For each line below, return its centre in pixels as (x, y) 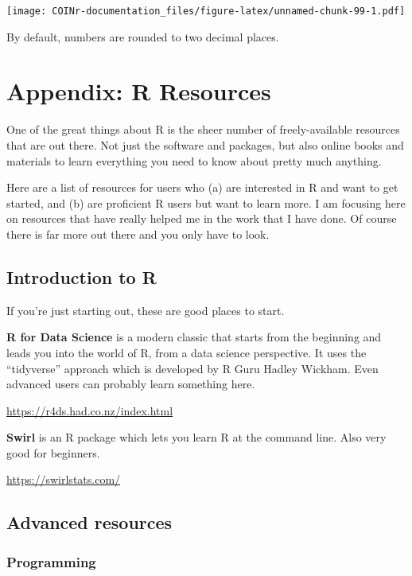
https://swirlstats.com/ (64, 479)
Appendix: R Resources (139, 91)
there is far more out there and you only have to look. (138, 234)
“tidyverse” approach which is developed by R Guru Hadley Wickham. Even (192, 368)
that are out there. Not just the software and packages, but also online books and (205, 144)
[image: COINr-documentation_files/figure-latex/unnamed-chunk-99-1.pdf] (206, 11)
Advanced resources (89, 522)
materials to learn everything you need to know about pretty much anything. (194, 160)
